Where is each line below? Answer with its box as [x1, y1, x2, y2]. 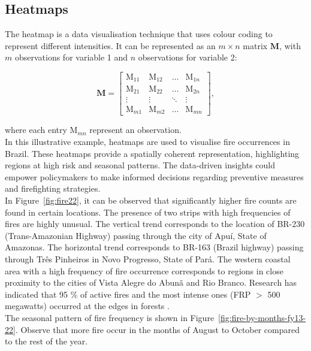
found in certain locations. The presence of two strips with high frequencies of [5, 205, 291, 218]
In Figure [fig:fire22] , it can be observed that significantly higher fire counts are [5, 194, 297, 207]
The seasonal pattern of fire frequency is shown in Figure [5, 311, 215, 323]
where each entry [5, 123, 67, 136]
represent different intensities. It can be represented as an [5, 39, 216, 52]
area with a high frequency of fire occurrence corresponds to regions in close [5, 264, 283, 277]
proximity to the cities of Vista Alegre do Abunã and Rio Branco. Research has [5, 276, 297, 289]
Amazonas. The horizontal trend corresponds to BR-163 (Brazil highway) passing [5, 241, 304, 253]
